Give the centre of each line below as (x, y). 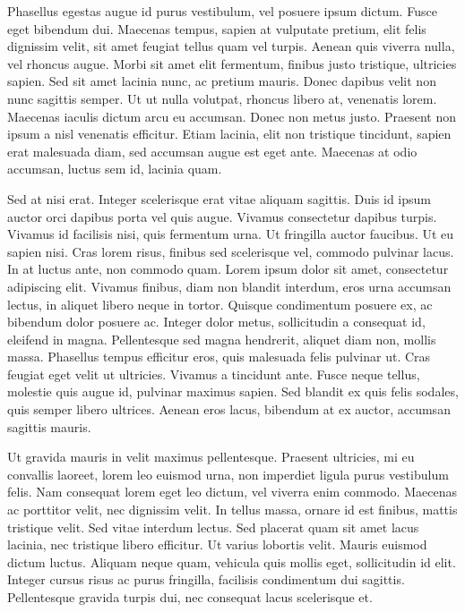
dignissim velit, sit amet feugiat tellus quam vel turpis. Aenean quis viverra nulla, (231, 46)
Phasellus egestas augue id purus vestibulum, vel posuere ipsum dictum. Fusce (222, 11)
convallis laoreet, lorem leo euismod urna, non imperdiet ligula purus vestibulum (228, 474)
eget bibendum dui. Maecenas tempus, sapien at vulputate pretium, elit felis (217, 28)
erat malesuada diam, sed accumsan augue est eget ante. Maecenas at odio (212, 151)
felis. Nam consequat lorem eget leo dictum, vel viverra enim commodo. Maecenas (232, 492)
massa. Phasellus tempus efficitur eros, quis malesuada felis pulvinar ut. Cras (219, 357)
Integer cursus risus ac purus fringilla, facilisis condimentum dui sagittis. (206, 579)
